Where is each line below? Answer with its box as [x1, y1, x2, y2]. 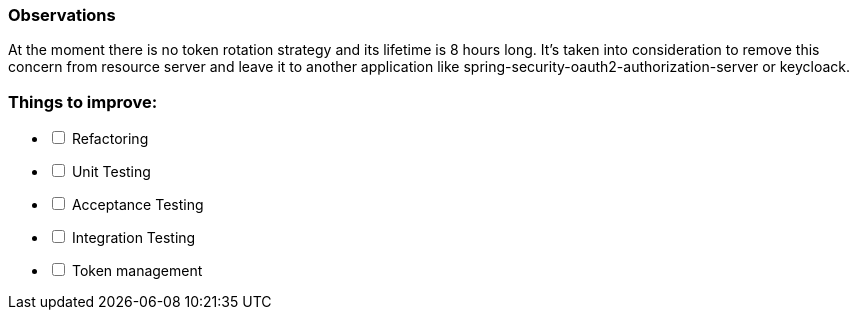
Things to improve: [8, 91, 158, 112]
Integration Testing [71, 229, 196, 247]
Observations [8, 5, 116, 25]
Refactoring [71, 130, 149, 148]
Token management [71, 262, 203, 280]
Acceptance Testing [71, 196, 204, 214]
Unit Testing [71, 163, 151, 181]
